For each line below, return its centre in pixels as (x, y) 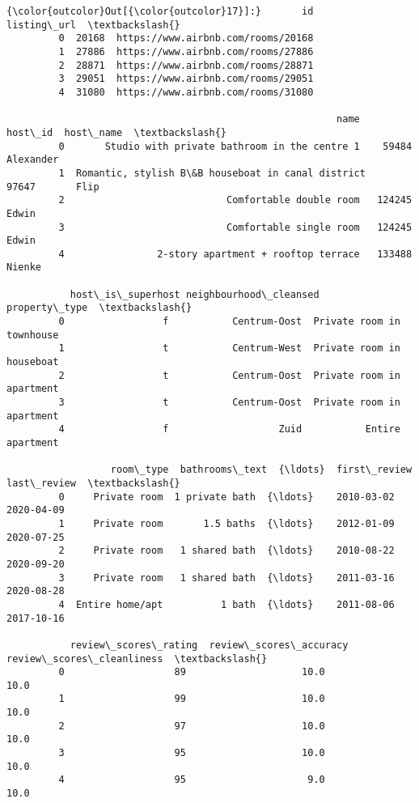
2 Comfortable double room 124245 (235, 200)
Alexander (33, 160)
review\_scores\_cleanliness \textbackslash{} (137, 659)
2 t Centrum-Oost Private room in (229, 375)
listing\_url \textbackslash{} (93, 25)
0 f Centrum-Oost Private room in (229, 322)
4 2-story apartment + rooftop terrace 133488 (235, 254)
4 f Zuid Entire (229, 429)
